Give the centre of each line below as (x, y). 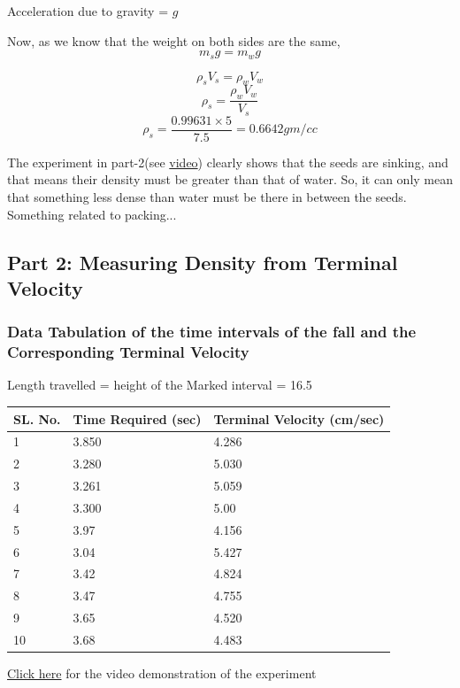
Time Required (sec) (137, 418)
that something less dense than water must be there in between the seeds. (207, 196)
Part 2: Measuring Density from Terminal (203, 262)
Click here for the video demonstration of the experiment (162, 673)
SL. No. (37, 418)
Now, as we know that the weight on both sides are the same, (174, 40)
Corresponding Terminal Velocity (128, 352)
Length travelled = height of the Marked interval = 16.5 (160, 385)
